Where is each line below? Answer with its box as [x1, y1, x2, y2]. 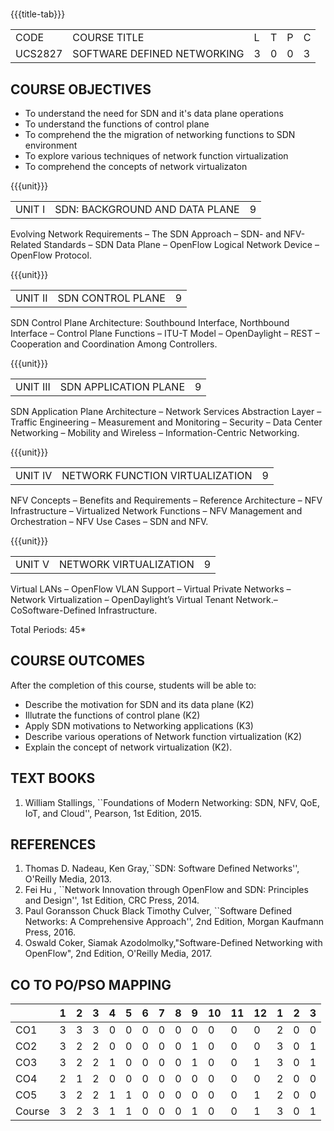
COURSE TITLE [72, 31, 145, 45]
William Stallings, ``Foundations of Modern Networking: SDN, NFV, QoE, [24, 796, 320, 808]
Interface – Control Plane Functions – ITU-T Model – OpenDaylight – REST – [10, 328, 320, 339]
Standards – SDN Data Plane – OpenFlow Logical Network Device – [43, 239, 320, 250]
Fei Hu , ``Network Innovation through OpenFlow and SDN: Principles [24, 884, 309, 896]
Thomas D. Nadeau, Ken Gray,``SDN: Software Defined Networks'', [24, 863, 300, 875]
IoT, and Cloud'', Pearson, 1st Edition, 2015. [24, 807, 203, 819]
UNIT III [15, 380, 51, 393]
